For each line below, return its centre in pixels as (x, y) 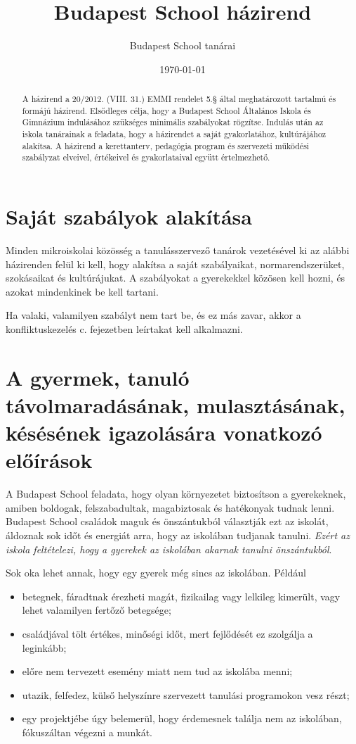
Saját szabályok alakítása (129, 216)
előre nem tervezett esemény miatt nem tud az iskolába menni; (157, 671)
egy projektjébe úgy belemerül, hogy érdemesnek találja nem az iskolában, (182, 718)
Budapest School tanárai (183, 45)
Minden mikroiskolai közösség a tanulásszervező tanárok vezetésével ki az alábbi (178, 250)
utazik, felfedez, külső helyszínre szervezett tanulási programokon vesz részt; (186, 694)
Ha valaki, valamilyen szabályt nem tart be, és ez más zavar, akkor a (153, 315)
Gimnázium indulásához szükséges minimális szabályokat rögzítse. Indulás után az (173, 122)
